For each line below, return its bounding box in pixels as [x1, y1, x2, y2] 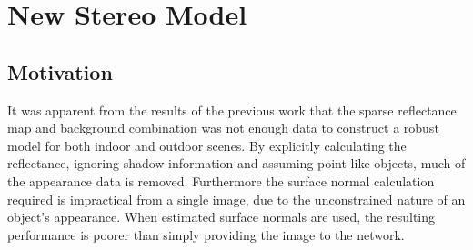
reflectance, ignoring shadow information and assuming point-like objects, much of [7, 154, 466, 173]
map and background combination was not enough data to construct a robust [7, 118, 439, 137]
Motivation [7, 57, 113, 85]
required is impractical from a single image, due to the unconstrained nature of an [7, 189, 466, 208]
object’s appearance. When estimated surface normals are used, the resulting [7, 207, 436, 226]
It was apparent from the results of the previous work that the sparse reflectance [7, 100, 457, 119]
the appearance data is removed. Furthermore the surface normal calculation [7, 171, 435, 190]
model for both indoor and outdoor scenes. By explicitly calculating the [7, 135, 407, 155]
